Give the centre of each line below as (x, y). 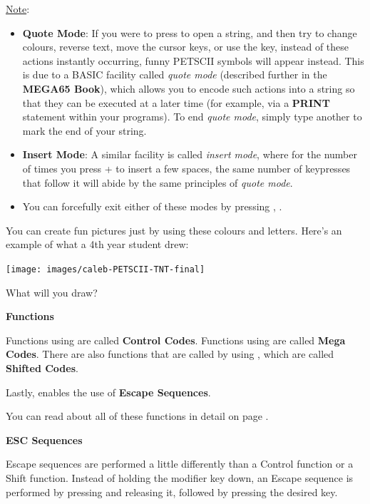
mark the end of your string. (84, 130)
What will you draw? (52, 292)
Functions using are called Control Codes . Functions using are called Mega (176, 340)
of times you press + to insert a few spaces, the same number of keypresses (186, 168)
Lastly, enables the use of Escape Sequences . (108, 392)
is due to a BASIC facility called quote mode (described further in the (175, 74)
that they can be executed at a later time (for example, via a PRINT (176, 102)
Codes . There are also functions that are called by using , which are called (170, 354)
